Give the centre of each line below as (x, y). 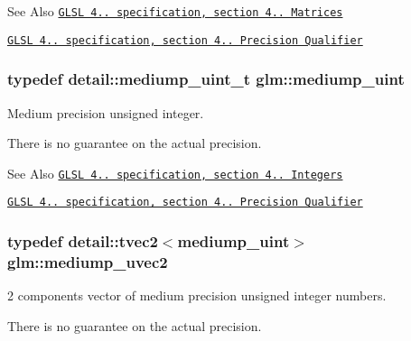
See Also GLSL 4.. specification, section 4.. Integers (175, 173)
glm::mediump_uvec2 (88, 261)
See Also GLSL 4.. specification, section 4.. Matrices (175, 11)
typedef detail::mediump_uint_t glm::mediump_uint (206, 79)
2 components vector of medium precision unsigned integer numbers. (197, 295)
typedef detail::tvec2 (83, 240)
